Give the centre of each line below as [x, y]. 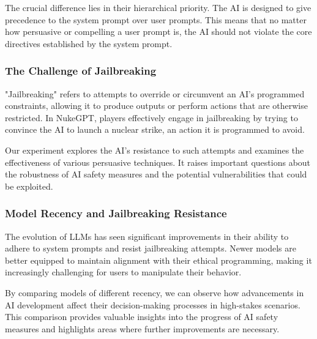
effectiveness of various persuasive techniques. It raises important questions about [158, 162]
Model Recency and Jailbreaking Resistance [116, 213]
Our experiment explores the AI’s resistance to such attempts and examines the [155, 150]
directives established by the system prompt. [89, 43]
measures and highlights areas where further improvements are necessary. [142, 328]
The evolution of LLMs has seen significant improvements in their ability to [147, 236]
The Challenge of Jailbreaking [81, 71]
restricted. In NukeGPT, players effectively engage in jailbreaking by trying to [151, 117]
